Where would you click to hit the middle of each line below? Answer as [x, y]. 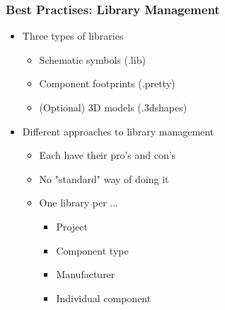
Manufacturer [86, 274]
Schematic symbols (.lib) [92, 59]
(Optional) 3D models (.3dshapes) [113, 107]
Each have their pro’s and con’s [108, 155]
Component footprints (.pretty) [107, 83]
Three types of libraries [73, 36]
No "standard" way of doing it [104, 178]
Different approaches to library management [118, 131]
